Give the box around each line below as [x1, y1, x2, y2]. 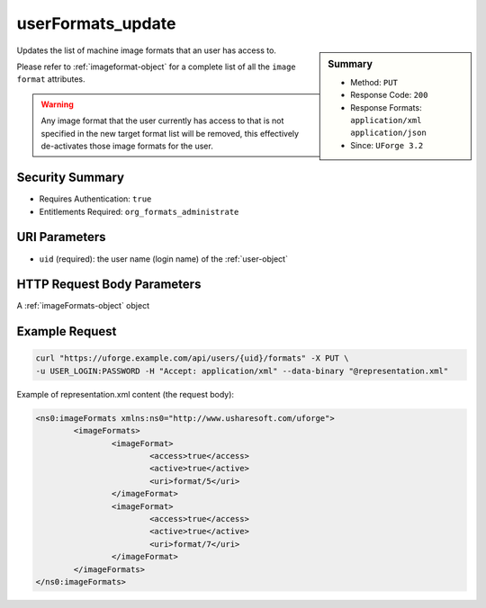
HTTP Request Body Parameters [16, 277, 202, 292]
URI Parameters [16, 229, 107, 245]
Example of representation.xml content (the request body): [16, 389, 234, 399]
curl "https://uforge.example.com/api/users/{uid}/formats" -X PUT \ [35, 353, 349, 363]
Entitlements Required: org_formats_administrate [39, 206, 239, 217]
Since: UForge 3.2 [350, 139, 424, 150]
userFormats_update [16, 13, 176, 33]
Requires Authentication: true [39, 193, 152, 204]
